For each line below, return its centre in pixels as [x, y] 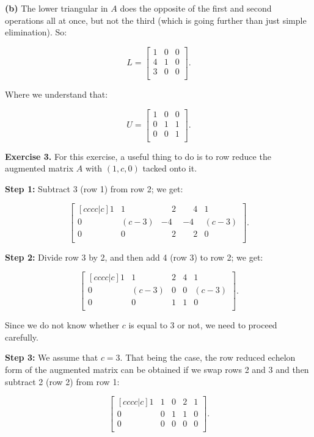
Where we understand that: [57, 94]
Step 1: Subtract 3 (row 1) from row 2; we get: [94, 188]
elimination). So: [36, 32]
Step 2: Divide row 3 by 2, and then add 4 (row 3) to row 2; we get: [134, 257]
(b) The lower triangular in [57, 8]
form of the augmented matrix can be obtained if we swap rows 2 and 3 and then [157, 370]
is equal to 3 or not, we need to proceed [203, 325]
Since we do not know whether [62, 325]
